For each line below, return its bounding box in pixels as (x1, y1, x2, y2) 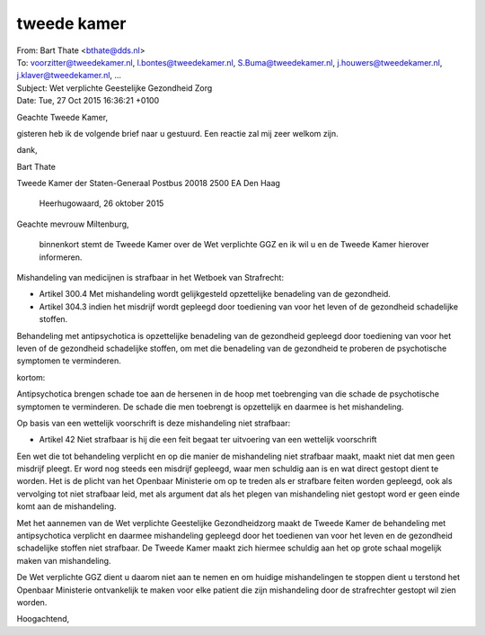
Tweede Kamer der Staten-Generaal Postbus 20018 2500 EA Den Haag (16, 178, 280, 189)
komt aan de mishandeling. (16, 501, 117, 512)
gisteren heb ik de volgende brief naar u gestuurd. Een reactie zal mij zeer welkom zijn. (16, 128, 339, 139)
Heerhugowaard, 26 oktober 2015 (39, 198, 164, 209)
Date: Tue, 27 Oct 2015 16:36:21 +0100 (16, 95, 160, 106)
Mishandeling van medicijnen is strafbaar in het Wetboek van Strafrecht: (16, 273, 285, 283)
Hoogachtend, (16, 613, 70, 624)
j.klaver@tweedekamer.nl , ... (16, 70, 121, 81)
